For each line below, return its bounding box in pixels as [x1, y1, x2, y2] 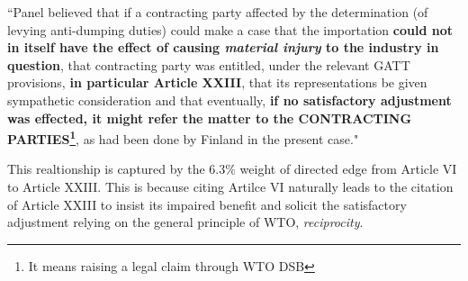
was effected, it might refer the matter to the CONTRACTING [7, 108, 412, 127]
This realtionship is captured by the [7, 159, 205, 178]
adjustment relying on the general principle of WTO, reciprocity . [7, 213, 364, 231]
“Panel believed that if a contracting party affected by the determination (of [7, 3, 428, 21]
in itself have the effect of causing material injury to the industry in [7, 38, 439, 57]
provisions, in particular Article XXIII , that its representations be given [7, 73, 427, 92]
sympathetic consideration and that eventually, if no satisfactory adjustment [7, 90, 452, 109]
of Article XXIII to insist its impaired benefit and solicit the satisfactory [7, 195, 407, 213]
